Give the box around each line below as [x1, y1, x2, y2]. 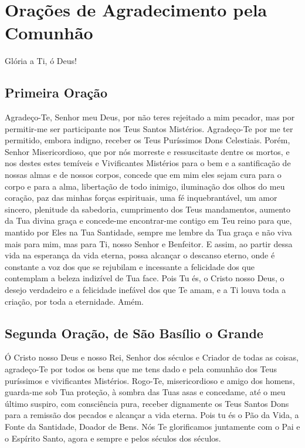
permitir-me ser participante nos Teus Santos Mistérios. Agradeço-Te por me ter [5, 122, 293, 134]
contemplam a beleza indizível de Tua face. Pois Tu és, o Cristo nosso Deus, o [5, 272, 284, 284]
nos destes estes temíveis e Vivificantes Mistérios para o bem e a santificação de [5, 157, 291, 169]
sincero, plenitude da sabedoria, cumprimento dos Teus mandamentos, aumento [5, 203, 291, 215]
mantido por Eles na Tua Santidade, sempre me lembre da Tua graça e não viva [5, 226, 292, 238]
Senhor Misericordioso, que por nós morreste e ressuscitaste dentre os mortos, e [5, 145, 290, 157]
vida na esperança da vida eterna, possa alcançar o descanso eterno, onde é [5, 249, 275, 261]
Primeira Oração [5, 83, 108, 102]
